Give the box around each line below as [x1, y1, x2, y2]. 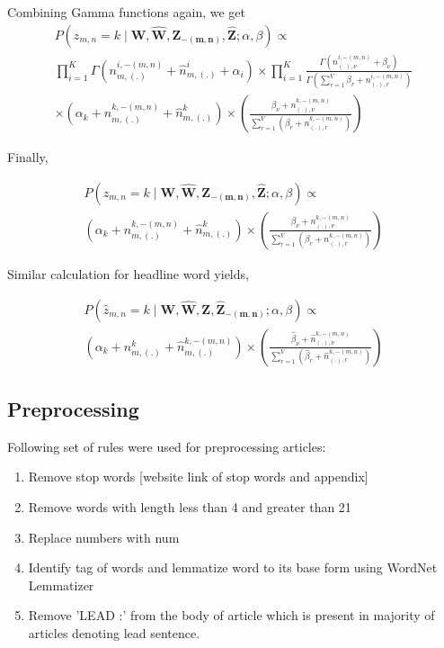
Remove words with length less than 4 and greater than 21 [28, 498, 351, 517]
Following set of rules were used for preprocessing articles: [7, 436, 326, 455]
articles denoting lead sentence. [28, 623, 200, 642]
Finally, [7, 148, 49, 166]
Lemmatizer [28, 575, 94, 594]
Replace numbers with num [28, 527, 180, 546]
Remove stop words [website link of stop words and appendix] [28, 467, 369, 486]
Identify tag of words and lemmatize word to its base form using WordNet [28, 558, 438, 577]
